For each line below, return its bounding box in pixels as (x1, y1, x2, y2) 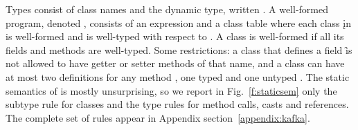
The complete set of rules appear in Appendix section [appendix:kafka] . (6, 110, 310, 124)
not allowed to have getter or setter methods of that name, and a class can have (6, 56, 345, 71)
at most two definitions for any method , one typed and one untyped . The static (6, 69, 350, 84)
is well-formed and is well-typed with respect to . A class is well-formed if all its (6, 29, 344, 44)
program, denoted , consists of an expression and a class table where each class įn (6, 15, 351, 30)
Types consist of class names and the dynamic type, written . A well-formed (6, 2, 328, 16)
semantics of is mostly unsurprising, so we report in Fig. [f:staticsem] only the (6, 83, 337, 98)
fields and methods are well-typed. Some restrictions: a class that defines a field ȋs (6, 42, 352, 57)
